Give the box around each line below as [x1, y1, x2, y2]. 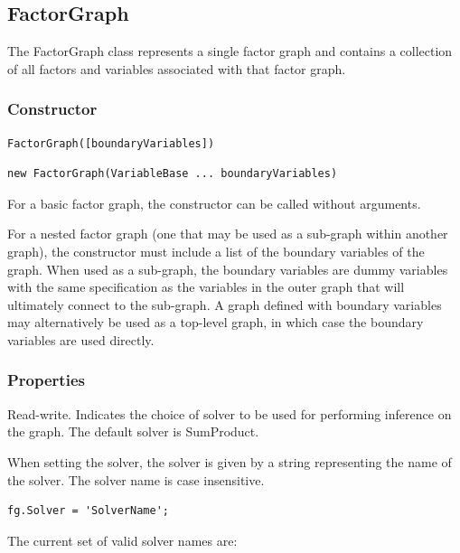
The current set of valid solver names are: [7, 530, 238, 549]
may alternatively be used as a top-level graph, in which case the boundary [7, 313, 424, 332]
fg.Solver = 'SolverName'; [7, 504, 169, 518]
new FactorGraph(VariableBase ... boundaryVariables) [7, 167, 338, 181]
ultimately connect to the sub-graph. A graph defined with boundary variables [7, 295, 442, 314]
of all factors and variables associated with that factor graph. [7, 59, 346, 78]
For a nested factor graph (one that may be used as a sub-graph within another [7, 224, 448, 243]
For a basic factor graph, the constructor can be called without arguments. [7, 193, 421, 212]
